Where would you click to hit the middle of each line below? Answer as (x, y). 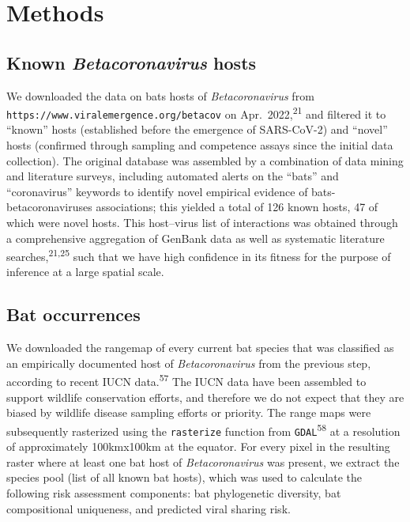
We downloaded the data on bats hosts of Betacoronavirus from (160, 95)
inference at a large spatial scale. (85, 272)
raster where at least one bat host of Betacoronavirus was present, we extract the (203, 461)
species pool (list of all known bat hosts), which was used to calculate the (184, 477)
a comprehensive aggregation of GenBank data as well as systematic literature (196, 238)
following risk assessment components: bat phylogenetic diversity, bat (174, 493)
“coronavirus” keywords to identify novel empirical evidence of (157, 191)
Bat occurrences (73, 314)
